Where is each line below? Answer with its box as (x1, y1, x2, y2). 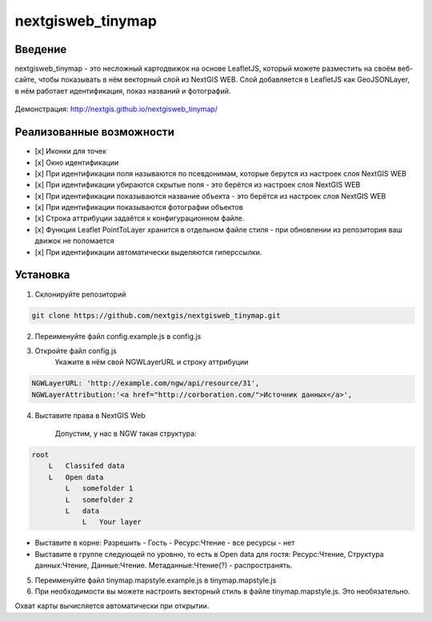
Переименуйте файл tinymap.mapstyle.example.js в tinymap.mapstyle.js (34, 575, 277, 585)
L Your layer (82, 518, 142, 526)
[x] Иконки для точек (34, 147, 107, 156)
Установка (14, 268, 70, 282)
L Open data (48, 473, 104, 482)
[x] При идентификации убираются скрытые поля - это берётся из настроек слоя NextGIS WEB (34, 180, 361, 190)
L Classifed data (48, 462, 126, 470)
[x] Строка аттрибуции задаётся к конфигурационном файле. (34, 213, 245, 224)
